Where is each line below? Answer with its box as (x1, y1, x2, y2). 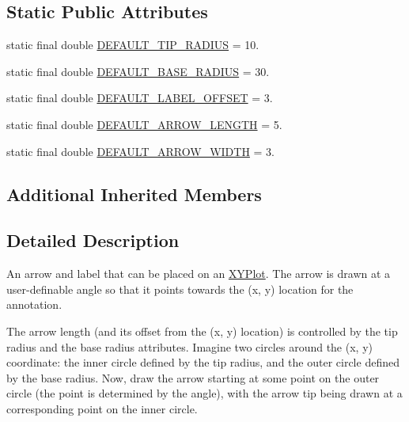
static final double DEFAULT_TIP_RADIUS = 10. (6, 36, 259, 53)
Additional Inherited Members (6, 181, 262, 206)
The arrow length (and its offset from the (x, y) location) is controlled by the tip (6, 322, 398, 339)
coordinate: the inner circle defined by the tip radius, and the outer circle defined (6, 354, 400, 371)
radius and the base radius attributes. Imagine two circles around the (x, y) (6, 338, 373, 355)
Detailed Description (6, 228, 180, 253)
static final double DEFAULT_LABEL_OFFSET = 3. (6, 89, 273, 106)
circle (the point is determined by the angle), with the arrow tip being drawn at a (6, 385, 403, 401)
